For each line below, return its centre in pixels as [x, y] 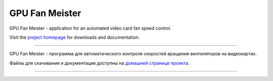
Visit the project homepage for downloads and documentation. [75, 37]
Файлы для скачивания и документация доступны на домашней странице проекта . [99, 63]
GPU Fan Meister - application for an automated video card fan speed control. [90, 28]
